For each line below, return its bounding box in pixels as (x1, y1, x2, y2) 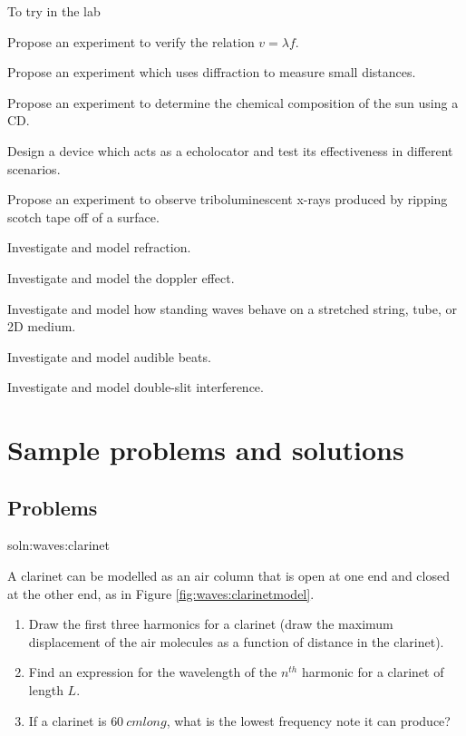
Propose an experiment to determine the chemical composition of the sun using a (7, 93, 459, 112)
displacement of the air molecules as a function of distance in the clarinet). (28, 632, 444, 651)
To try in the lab (7, 2, 101, 20)
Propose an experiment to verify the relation (7, 32, 255, 51)
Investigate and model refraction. (7, 238, 191, 257)
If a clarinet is (28, 711, 107, 730)
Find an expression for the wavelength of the (28, 662, 277, 682)
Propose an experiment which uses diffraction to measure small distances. (7, 63, 416, 82)
